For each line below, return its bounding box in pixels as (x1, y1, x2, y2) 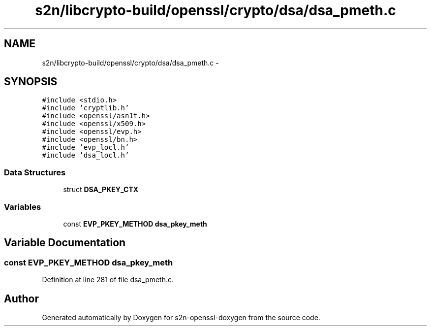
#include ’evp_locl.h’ (42, 143, 129, 152)
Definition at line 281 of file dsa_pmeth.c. (42, 275, 174, 284)
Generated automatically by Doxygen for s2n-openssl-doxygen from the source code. (42, 313, 320, 322)
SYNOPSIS (4, 75, 58, 88)
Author (4, 292, 39, 305)
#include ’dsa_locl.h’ (42, 151, 129, 160)
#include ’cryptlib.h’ (42, 104, 129, 112)
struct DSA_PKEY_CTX (63, 185, 139, 194)
